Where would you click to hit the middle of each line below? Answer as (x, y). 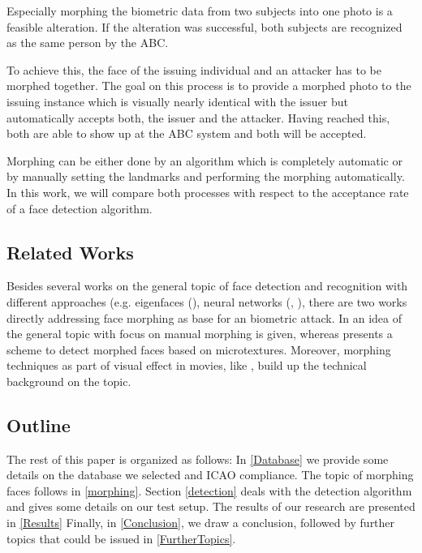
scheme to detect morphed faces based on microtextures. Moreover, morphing (199, 349)
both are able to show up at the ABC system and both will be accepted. (187, 133)
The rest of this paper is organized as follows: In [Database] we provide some (198, 459)
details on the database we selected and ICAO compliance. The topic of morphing (210, 475)
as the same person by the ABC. (88, 43)
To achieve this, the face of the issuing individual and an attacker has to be (194, 69)
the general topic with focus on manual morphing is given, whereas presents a (200, 334)
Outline (39, 424)
